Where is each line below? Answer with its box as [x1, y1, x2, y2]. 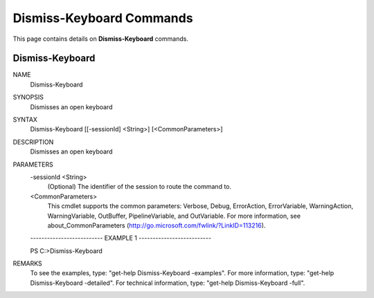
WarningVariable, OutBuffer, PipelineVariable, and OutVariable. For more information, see [47, 212, 301, 220]
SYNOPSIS [12, 93, 44, 102]
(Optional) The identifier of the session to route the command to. [47, 183, 232, 191]
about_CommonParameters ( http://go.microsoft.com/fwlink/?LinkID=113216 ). [47, 221, 266, 230]
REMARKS [12, 259, 42, 268]
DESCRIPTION [12, 138, 54, 146]
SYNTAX [12, 115, 38, 124]
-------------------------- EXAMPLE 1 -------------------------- [30, 234, 211, 242]
